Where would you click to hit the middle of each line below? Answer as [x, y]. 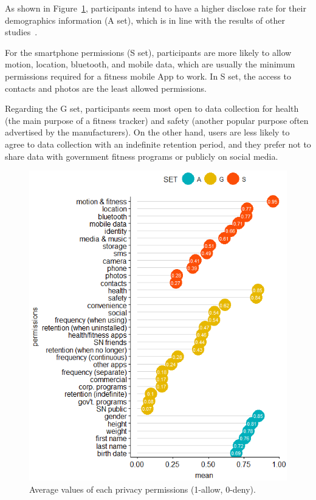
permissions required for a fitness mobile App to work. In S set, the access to [148, 76]
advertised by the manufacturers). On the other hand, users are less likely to [147, 132]
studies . [21, 32]
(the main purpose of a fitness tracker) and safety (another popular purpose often [157, 120]
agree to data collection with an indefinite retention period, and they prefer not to [158, 144]
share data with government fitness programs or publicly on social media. [142, 156]
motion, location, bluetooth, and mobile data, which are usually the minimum [150, 64]
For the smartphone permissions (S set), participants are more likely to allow [148, 52]
